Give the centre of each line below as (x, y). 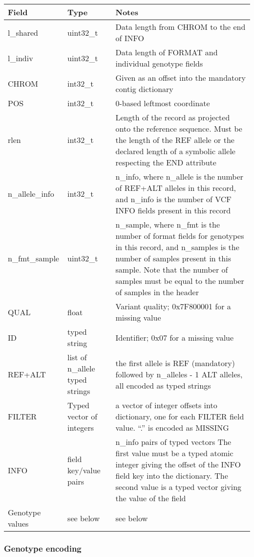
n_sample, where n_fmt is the (168, 224)
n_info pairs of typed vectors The (173, 442)
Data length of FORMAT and (167, 52)
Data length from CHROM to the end (180, 27)
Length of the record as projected (173, 117)
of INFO (130, 38)
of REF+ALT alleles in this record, (176, 188)
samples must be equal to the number (180, 281)
